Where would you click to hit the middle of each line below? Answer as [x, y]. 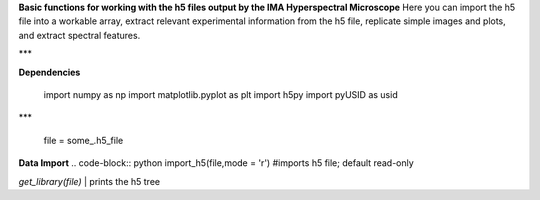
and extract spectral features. [79, 35]
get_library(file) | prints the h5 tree [89, 181]
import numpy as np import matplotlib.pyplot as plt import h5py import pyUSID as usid [221, 94]
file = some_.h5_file [83, 140]
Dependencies [49, 72]
